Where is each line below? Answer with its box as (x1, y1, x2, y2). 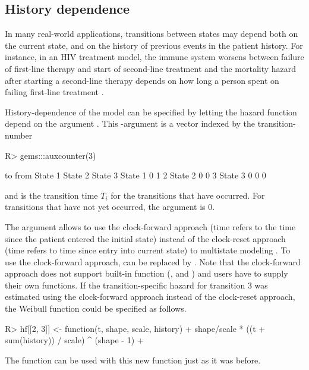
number (5, 128, 33, 141)
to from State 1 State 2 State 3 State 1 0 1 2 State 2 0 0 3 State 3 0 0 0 (5, 169, 266, 181)
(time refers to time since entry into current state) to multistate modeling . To (5, 244, 291, 256)
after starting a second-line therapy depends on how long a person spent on (5, 74, 279, 86)
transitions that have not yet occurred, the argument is (5, 200, 206, 213)
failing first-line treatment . (5, 86, 104, 98)
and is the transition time (5, 189, 98, 201)
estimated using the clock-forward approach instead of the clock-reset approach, (5, 290, 295, 303)
